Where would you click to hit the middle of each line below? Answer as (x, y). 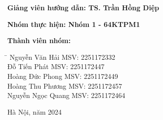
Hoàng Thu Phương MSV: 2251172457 (65, 85)
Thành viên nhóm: (39, 40)
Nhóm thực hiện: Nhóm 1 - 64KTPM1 (74, 24)
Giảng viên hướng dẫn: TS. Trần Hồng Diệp (83, 7)
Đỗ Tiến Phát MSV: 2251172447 (56, 66)
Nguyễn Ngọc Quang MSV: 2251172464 (66, 95)
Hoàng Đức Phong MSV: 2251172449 (63, 76)
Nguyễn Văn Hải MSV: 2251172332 (62, 57)
